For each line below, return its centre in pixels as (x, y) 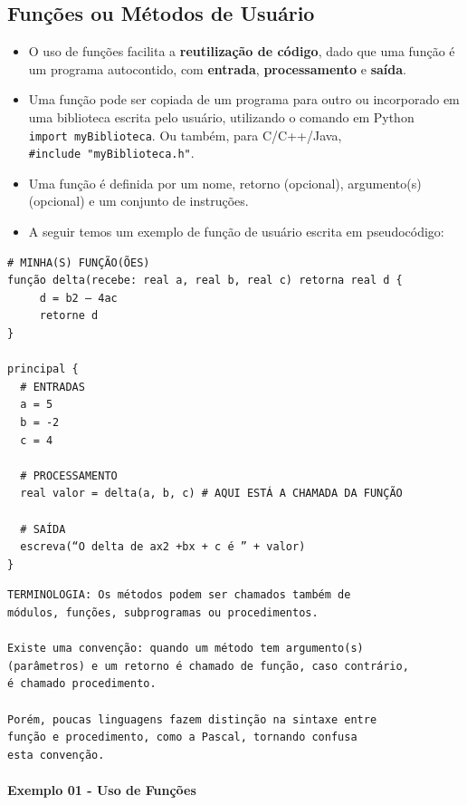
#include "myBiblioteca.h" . (111, 153)
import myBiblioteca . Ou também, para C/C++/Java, (185, 135)
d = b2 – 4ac (78, 298)
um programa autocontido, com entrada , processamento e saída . (217, 68)
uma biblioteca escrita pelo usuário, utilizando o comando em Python (221, 116)
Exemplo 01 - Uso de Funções (102, 789)
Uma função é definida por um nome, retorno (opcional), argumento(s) (225, 183)
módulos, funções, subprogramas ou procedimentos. (163, 612)
